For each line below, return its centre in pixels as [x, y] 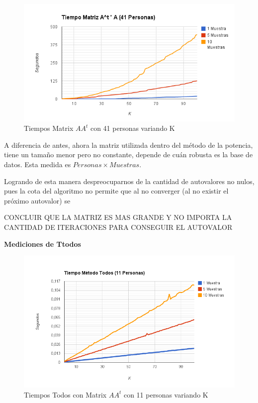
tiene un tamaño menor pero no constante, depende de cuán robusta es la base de [129, 154]
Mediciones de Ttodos [43, 244]
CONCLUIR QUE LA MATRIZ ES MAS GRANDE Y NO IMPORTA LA [118, 217]
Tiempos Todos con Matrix [65, 394]
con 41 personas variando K [132, 128]
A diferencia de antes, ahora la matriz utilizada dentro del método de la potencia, [129, 145]
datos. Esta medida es [38, 164]
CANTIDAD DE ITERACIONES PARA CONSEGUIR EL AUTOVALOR [118, 227]
